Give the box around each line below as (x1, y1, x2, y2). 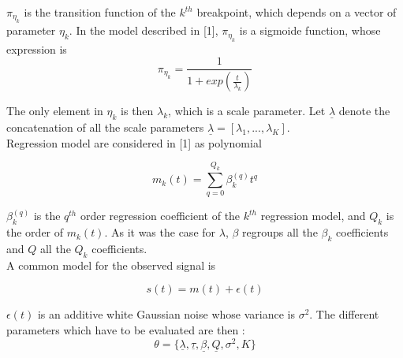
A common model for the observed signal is (6, 256, 216, 273)
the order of (6, 224, 64, 241)
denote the (338, 103, 390, 119)
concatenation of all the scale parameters (6, 119, 204, 136)
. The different (309, 306, 379, 323)
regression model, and (260, 207, 366, 224)
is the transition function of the (24, 4, 176, 20)
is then (121, 103, 154, 119)
